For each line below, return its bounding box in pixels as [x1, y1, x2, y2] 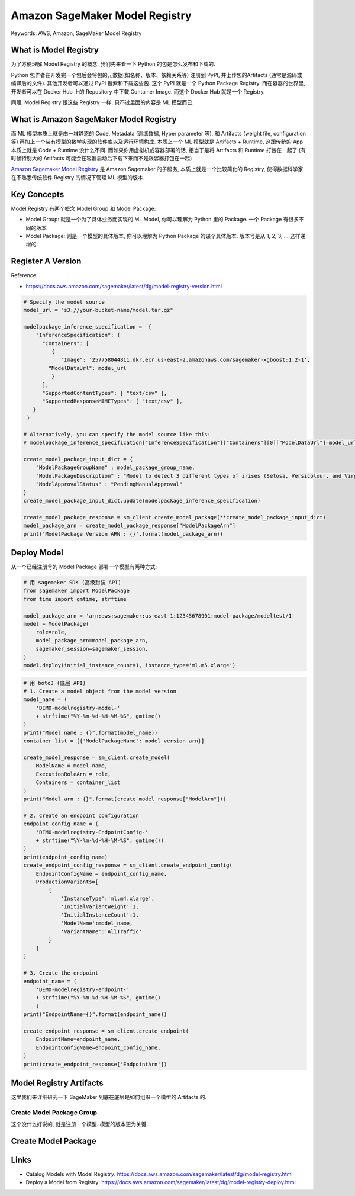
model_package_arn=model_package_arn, [35, 637, 149, 644]
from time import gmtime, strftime [23, 596, 127, 602]
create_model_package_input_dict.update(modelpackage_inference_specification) [23, 497, 261, 504]
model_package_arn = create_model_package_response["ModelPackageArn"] [23, 522, 236, 529]
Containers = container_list [35, 779, 121, 786]
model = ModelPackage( [23, 620, 89, 627]
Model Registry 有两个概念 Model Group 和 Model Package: [11, 205, 156, 212]
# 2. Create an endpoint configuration [23, 812, 139, 819]
